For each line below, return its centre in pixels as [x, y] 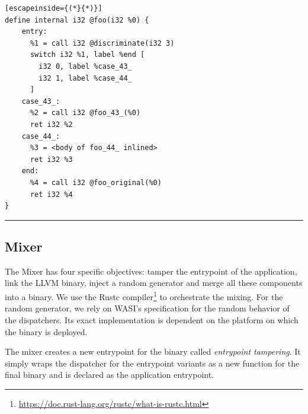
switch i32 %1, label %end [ [87, 55]
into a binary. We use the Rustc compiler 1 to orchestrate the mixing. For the [144, 296]
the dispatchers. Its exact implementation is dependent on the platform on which [152, 319]
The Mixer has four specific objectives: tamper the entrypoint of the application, [151, 271]
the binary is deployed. [46, 331]
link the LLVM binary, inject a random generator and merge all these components [154, 283]
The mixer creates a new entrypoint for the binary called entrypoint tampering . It [153, 351]
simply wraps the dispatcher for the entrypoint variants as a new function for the [152, 363]
